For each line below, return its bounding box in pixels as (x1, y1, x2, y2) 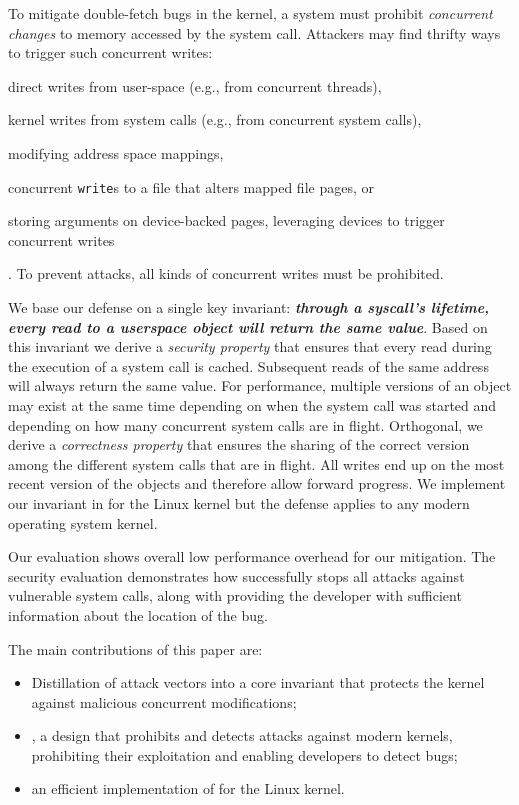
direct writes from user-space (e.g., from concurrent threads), (8, 75, 382, 96)
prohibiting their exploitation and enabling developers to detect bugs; (31, 744, 458, 765)
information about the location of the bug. (8, 604, 268, 625)
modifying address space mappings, (8, 142, 224, 163)
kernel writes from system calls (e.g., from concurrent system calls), (8, 109, 422, 130)
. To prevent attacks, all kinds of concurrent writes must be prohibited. (8, 263, 444, 284)
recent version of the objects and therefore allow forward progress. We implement (8, 473, 506, 494)
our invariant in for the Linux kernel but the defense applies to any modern (8, 492, 470, 513)
